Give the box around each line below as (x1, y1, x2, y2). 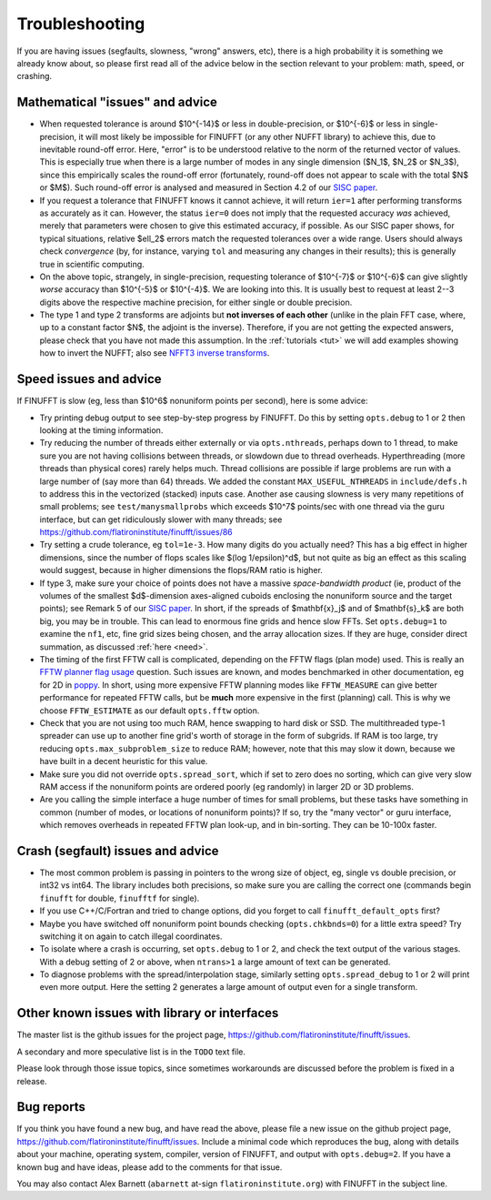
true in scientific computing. (39, 258, 145, 269)
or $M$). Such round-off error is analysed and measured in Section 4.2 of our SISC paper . (39, 182, 378, 193)
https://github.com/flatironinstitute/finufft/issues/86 (39, 527, 234, 538)
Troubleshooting (16, 14, 145, 34)
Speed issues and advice (16, 371, 163, 387)
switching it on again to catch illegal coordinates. (39, 931, 223, 942)
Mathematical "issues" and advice (16, 95, 218, 110)
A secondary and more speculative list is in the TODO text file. (16, 1046, 245, 1057)
